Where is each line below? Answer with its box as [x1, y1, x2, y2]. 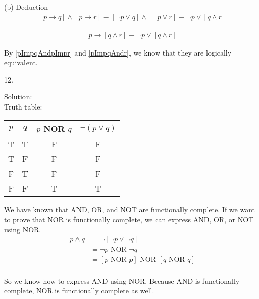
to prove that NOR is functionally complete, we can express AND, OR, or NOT [4, 214, 254, 225]
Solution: [4, 91, 32, 102]
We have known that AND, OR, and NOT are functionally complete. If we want [4, 204, 255, 214]
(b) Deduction [4, 2, 48, 12]
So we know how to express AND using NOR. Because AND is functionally [4, 275, 240, 286]
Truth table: [4, 101, 42, 112]
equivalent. [4, 57, 38, 68]
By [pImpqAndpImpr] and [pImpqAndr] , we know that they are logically [4, 47, 232, 58]
